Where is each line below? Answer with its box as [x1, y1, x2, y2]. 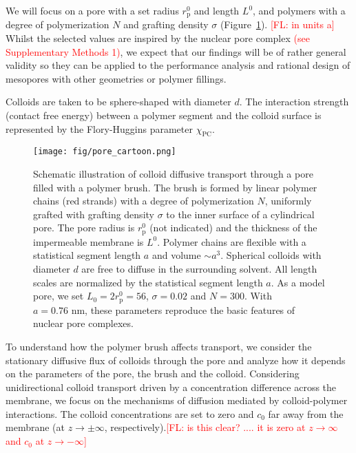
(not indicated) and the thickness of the [149, 220, 317, 235]
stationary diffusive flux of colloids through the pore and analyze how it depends [6, 352, 346, 367]
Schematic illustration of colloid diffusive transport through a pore [33, 167, 313, 181]
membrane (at [6, 420, 65, 434]
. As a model [271, 275, 325, 289]
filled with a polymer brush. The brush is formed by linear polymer [33, 180, 317, 194]
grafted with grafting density [33, 207, 154, 221]
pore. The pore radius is [33, 220, 135, 235]
